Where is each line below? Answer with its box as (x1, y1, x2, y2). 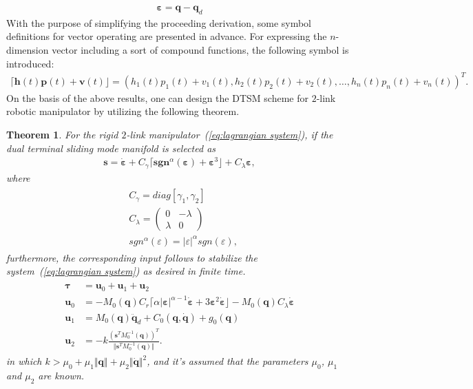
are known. (38, 368, 85, 383)
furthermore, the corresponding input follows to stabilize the (6, 250, 257, 264)
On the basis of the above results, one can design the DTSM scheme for (6, 90, 308, 105)
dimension (6, 43, 49, 57)
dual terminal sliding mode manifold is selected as (6, 140, 216, 155)
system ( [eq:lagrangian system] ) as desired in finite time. (6, 264, 246, 278)
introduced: (6, 56, 54, 70)
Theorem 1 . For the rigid (6, 127, 118, 141)
